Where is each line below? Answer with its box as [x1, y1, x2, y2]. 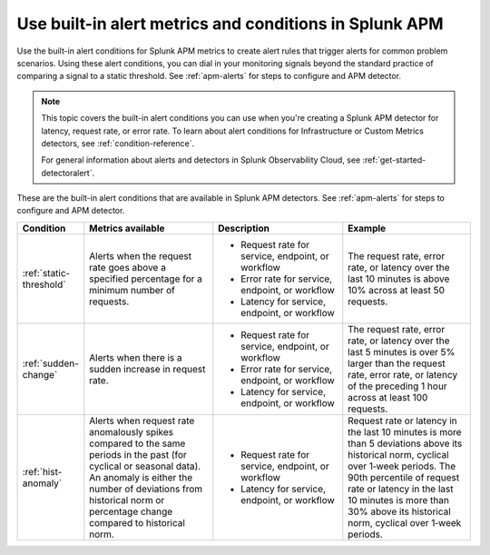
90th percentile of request [348, 471, 460, 483]
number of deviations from [89, 482, 203, 495]
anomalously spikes [89, 425, 174, 438]
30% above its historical [348, 505, 451, 518]
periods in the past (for [89, 448, 188, 461]
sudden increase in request [89, 362, 206, 375]
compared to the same [89, 437, 186, 450]
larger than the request [348, 357, 446, 370]
